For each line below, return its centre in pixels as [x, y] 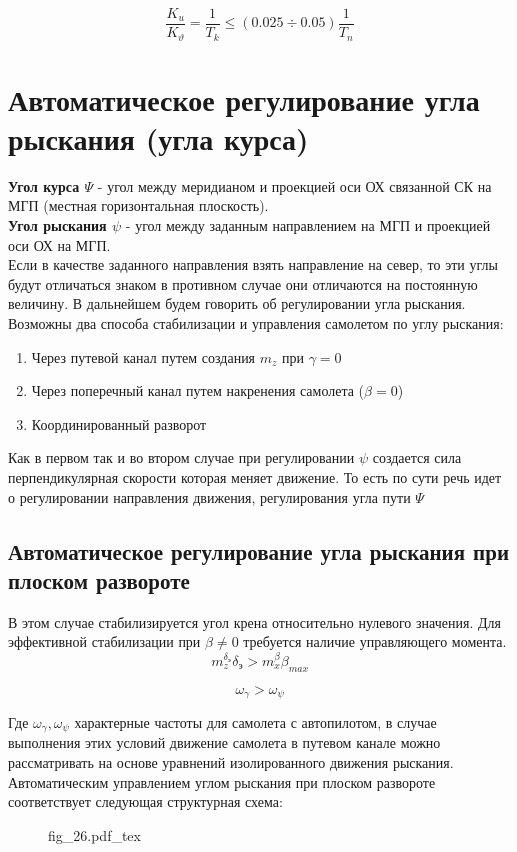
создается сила [417, 457]
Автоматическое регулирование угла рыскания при [258, 550]
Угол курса [44, 185]
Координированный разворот [119, 423]
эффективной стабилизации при [104, 641]
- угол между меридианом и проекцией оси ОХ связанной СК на [294, 185]
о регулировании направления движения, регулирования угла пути [209, 496]
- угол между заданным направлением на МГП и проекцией [308, 225]
